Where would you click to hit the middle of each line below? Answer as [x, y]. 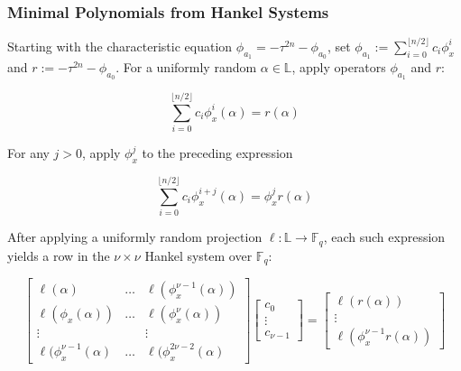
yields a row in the [59, 255]
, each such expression [384, 237]
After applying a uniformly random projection [135, 237]
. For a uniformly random [186, 66]
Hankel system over [198, 255]
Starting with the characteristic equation [120, 46]
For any [28, 153]
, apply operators [339, 66]
